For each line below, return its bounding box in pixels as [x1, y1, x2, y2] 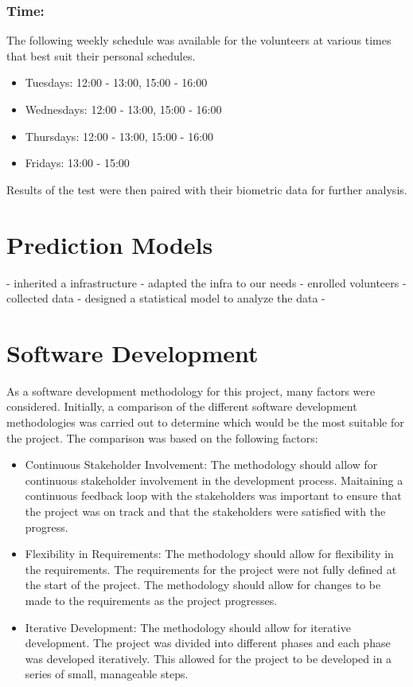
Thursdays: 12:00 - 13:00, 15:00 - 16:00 [25, 127, 214, 144]
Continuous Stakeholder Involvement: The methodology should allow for [25, 456, 378, 473]
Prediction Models [6, 228, 213, 260]
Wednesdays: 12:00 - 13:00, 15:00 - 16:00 [25, 101, 222, 117]
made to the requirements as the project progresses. [25, 591, 278, 608]
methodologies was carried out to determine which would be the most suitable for [6, 414, 404, 430]
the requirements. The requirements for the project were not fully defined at [25, 560, 397, 577]
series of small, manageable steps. [25, 666, 189, 682]
